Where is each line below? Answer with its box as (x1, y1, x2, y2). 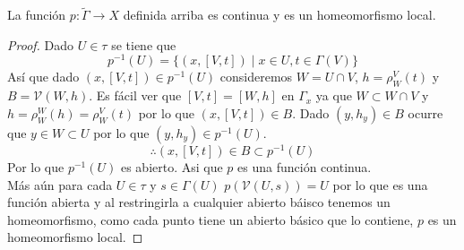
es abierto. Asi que (120, 157, 223, 176)
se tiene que (111, 35, 176, 54)
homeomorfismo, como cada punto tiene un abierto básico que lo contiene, (7, 210, 414, 228)
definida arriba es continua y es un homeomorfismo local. (123, 5, 436, 24)
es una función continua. (237, 157, 372, 176)
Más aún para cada (7, 175, 113, 194)
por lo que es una (332, 175, 428, 194)
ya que (315, 86, 352, 105)
